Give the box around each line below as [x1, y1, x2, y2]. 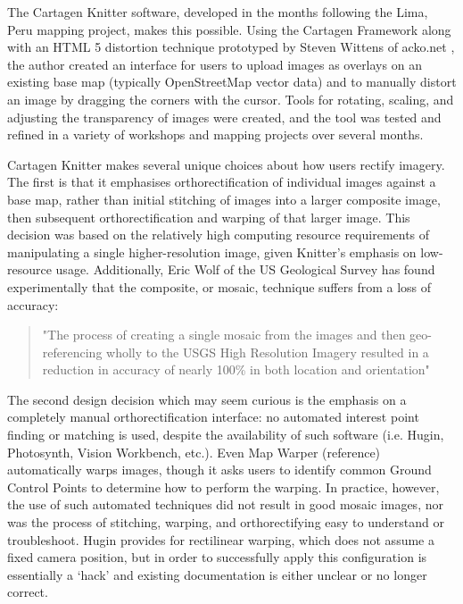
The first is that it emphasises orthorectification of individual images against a [7, 172, 436, 191]
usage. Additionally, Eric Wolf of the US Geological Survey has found [55, 260, 435, 279]
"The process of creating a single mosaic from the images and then [42, 325, 406, 344]
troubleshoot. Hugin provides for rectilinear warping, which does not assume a [7, 530, 434, 549]
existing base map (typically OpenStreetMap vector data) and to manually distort [7, 72, 457, 91]
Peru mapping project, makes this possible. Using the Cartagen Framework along [7, 20, 451, 38]
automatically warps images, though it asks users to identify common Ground [7, 460, 432, 479]
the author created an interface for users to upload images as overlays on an [7, 55, 422, 73]
